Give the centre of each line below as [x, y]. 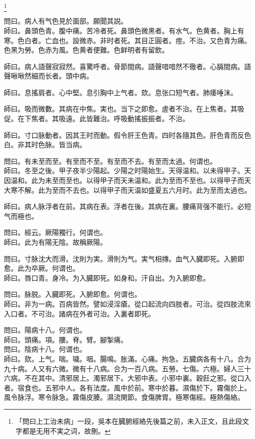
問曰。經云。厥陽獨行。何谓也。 [55, 232]
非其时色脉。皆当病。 [52, 144]
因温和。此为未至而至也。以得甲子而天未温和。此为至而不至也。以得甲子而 [124, 180]
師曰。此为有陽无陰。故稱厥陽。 [55, 242]
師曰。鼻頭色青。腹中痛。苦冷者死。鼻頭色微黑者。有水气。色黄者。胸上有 [124, 30]
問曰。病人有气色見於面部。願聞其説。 [66, 21]
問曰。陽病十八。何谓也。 [45, 330]
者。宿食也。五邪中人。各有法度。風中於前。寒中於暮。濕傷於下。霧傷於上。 [127, 387]
